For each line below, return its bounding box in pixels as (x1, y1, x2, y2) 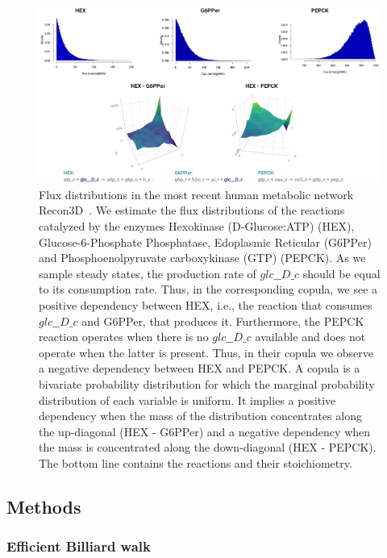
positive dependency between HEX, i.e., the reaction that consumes (39, 297, 372, 313)
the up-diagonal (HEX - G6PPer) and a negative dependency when (39, 423, 371, 439)
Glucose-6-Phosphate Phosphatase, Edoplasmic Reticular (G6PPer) (39, 233, 372, 250)
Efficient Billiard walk (6, 536, 151, 556)
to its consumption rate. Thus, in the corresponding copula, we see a (39, 281, 378, 298)
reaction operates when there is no (39, 328, 209, 345)
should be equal (302, 264, 381, 281)
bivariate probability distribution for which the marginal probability (39, 375, 375, 392)
